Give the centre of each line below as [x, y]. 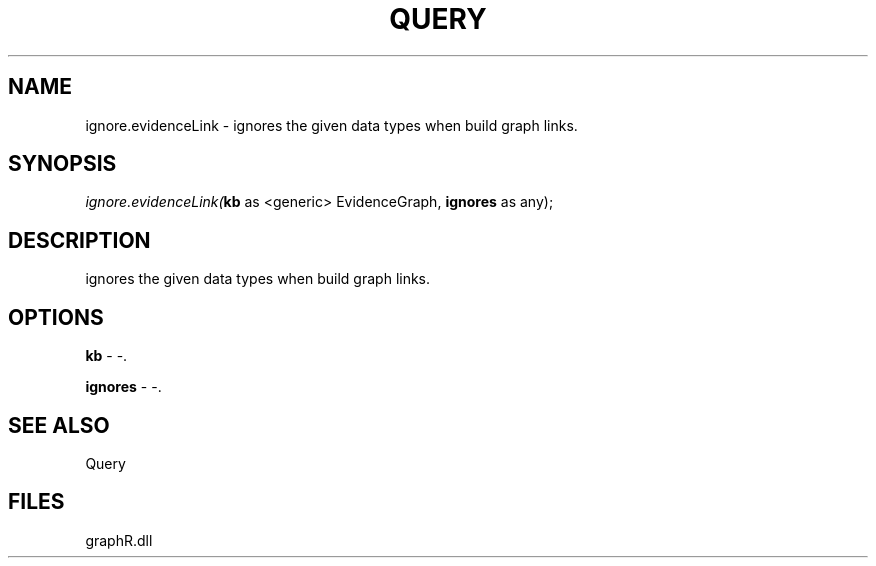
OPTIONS [56, 317]
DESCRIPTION [79, 240]
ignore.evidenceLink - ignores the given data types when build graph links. [331, 125]
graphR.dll [119, 540]
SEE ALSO [59, 425]
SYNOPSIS [62, 164]
